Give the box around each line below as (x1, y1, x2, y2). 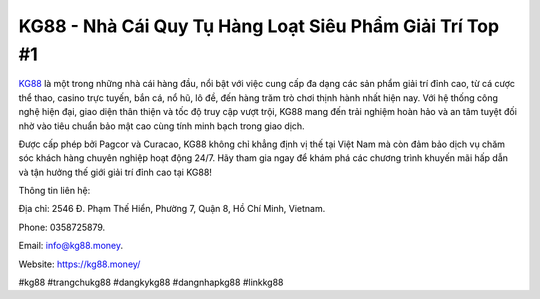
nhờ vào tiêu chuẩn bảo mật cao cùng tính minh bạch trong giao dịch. (18, 120, 305, 132)
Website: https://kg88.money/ (18, 258, 141, 270)
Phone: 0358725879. (18, 221, 106, 233)
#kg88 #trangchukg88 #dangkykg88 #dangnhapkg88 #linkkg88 (18, 276, 284, 289)
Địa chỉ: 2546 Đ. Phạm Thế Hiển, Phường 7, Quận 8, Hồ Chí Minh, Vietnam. (18, 203, 326, 215)
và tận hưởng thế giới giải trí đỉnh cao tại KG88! (18, 166, 212, 178)
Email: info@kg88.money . (18, 240, 124, 252)
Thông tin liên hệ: (18, 185, 91, 197)
